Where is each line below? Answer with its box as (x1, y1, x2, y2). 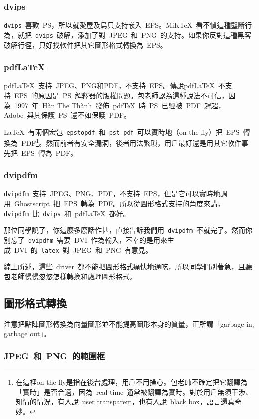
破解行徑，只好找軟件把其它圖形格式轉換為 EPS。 (4, 39, 167, 50)
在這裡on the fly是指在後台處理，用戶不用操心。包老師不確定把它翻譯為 (15, 377, 248, 387)
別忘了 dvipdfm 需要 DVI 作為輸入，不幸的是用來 (4, 235, 167, 245)
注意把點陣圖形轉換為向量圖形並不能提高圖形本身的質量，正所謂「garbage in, (4, 318, 254, 329)
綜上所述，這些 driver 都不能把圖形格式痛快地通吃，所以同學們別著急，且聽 (4, 261, 252, 272)
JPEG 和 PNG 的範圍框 (4, 349, 105, 362)
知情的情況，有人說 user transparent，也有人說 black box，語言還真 (15, 396, 235, 407)
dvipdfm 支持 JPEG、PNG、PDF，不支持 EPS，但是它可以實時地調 (4, 188, 227, 199)
